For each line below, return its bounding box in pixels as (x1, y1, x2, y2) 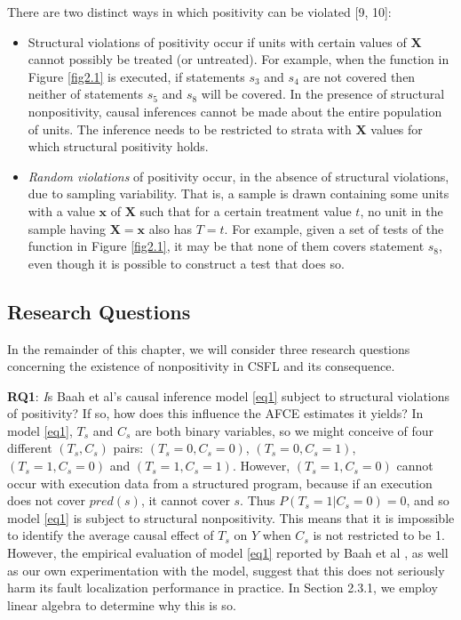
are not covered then (303, 67, 416, 85)
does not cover (7, 491, 85, 510)
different (7, 439, 52, 457)
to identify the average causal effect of (7, 526, 214, 544)
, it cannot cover (140, 491, 230, 510)
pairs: (113, 439, 144, 457)
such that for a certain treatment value (139, 201, 352, 220)
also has (148, 219, 193, 238)
